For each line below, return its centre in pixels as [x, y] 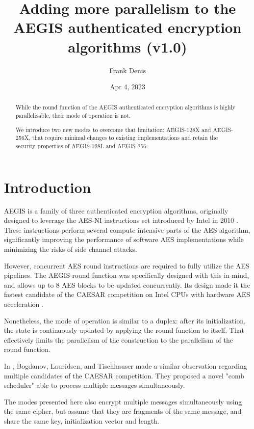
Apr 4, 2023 [127, 87]
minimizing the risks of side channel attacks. [71, 249]
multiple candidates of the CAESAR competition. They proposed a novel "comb [124, 375]
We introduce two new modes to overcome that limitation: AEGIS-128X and [113, 129]
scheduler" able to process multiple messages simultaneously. [95, 385]
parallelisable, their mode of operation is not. [73, 116]
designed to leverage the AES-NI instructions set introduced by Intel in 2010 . [121, 220]
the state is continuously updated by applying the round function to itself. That [124, 330]
